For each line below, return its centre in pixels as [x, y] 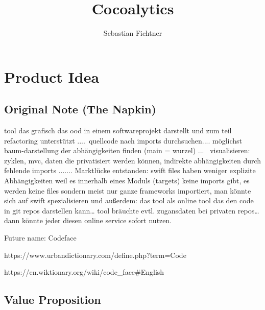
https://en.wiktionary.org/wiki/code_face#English [84, 272]
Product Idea [52, 76]
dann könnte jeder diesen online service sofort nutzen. [88, 220]
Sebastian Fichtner [133, 33]
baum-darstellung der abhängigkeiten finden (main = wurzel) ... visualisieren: [127, 150]
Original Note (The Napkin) [80, 109]
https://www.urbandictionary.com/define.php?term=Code [95, 255]
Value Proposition [53, 300]
